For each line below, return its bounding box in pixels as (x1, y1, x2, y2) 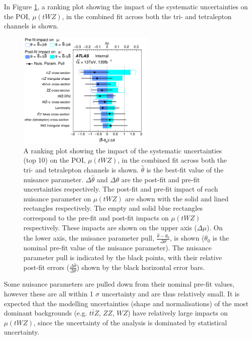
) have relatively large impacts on (127, 308, 228, 318)
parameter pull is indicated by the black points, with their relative (23, 252, 222, 262)
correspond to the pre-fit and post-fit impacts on (23, 212, 169, 222)
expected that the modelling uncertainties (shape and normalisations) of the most (4, 298, 249, 308)
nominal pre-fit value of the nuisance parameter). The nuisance (23, 243, 212, 253)
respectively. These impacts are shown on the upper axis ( (23, 222, 197, 232)
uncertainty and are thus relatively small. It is (102, 288, 240, 298)
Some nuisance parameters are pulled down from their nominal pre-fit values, (4, 279, 234, 289)
